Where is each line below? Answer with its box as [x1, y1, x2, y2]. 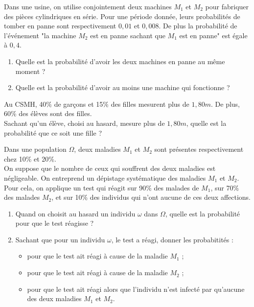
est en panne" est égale [179, 30, 248, 40]
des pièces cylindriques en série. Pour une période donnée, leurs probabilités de [4, 11, 240, 21]
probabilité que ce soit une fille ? [4, 127, 102, 138]
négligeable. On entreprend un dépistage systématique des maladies [4, 172, 206, 183]
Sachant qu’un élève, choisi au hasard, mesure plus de [4, 118, 165, 128]
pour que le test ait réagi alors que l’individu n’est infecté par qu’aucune [27, 283, 245, 294]
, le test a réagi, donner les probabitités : [111, 234, 233, 244]
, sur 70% [210, 182, 239, 192]
